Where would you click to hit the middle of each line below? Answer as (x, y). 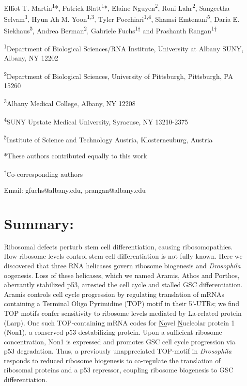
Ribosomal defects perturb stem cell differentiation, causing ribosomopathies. (118, 246)
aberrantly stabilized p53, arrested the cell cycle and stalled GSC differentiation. (123, 285)
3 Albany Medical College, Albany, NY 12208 (70, 103)
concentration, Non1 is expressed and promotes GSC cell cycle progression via (120, 341)
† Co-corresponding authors (43, 173)
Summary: (39, 223)
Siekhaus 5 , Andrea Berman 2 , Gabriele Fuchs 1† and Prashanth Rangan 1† (110, 30)
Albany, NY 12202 (31, 58)
